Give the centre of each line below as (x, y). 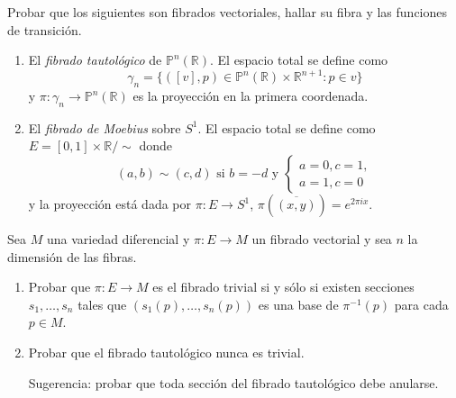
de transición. (45, 29)
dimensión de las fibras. (72, 256)
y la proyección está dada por (110, 204)
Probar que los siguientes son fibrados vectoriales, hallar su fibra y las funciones (228, 12)
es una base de (298, 304)
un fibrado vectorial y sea (322, 239)
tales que (102, 304)
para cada (421, 304)
